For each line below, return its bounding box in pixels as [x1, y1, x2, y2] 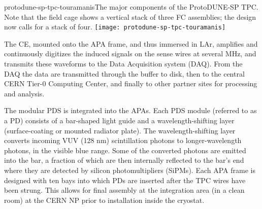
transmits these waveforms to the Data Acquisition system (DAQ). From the [4, 58, 243, 69]
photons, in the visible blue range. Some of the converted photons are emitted [4, 145, 246, 155]
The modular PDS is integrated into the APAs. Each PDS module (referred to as [4, 105, 257, 116]
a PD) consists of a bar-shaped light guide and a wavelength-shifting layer [4, 115, 235, 125]
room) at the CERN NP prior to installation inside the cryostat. [4, 194, 205, 205]
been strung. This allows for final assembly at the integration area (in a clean [4, 185, 245, 195]
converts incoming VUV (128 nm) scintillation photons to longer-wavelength [4, 135, 242, 146]
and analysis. [4, 88, 45, 98]
